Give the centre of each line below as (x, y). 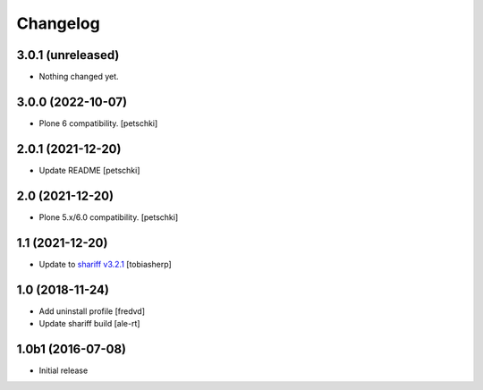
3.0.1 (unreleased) (68, 55)
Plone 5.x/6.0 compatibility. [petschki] (109, 217)
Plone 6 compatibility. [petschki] (98, 123)
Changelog (58, 23)
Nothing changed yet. (79, 77)
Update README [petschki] (89, 170)
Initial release (64, 370)
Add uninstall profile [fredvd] (92, 311)
